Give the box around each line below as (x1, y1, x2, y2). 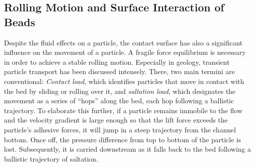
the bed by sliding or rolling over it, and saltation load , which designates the (4, 85, 236, 96)
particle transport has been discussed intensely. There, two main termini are (4, 66, 235, 77)
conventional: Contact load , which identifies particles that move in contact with (4, 76, 245, 86)
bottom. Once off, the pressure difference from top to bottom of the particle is (4, 134, 241, 144)
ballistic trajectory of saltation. (4, 153, 99, 164)
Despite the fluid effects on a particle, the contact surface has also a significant (4, 37, 243, 47)
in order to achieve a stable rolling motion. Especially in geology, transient (4, 56, 230, 67)
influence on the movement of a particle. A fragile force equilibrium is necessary (4, 47, 246, 57)
